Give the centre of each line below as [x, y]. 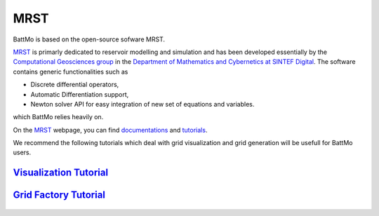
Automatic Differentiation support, [80, 94]
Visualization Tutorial [61, 173]
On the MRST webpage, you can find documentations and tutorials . [110, 130]
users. [22, 153]
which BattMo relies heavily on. [58, 117]
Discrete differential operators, [75, 85]
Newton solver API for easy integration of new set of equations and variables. [142, 104]
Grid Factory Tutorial [59, 195]
